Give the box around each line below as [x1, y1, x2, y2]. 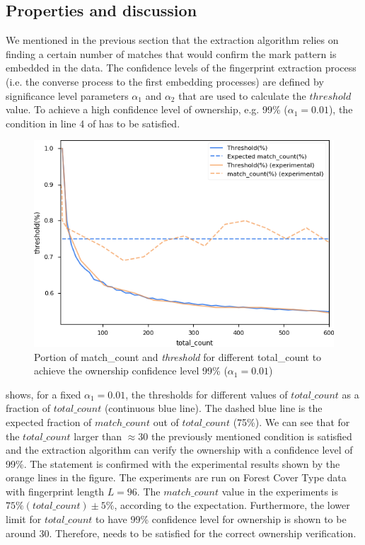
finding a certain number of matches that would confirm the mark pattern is [6, 46, 337, 61]
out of [153, 414, 179, 429]
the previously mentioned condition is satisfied [151, 428, 352, 443]
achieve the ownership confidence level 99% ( [34, 363, 228, 378]
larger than [74, 428, 122, 443]
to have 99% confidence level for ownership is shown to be [95, 512, 347, 527]
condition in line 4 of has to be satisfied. [6, 115, 180, 130]
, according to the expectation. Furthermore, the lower [114, 498, 350, 512]
